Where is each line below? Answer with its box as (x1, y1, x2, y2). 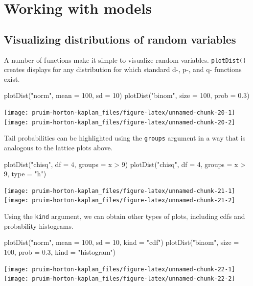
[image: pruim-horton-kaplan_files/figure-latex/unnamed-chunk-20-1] (4, 109, 235, 117)
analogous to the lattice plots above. (4, 142, 113, 152)
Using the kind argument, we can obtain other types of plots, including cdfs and (4, 211, 245, 221)
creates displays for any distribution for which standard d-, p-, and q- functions (4, 64, 242, 74)
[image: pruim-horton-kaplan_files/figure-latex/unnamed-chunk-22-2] (4, 275, 235, 283)
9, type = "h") (4, 168, 46, 179)
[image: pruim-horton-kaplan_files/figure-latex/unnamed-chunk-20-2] (4, 119, 235, 126)
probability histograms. (4, 220, 73, 231)
